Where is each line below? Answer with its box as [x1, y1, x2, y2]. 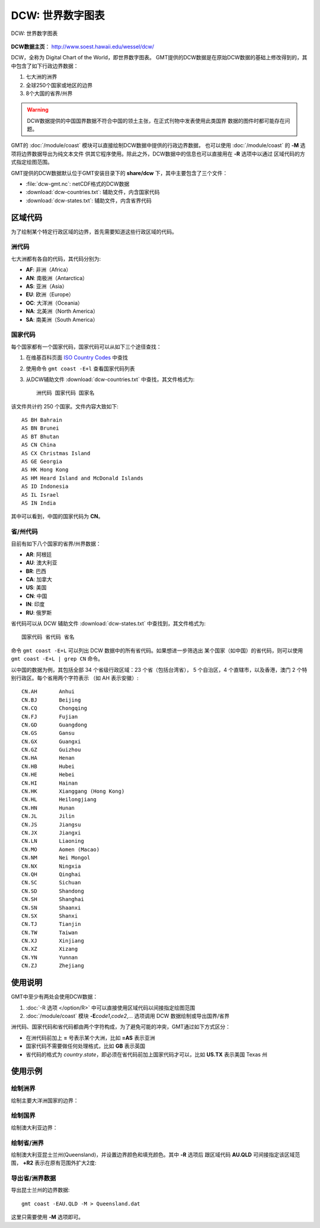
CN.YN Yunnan [21, 954, 78, 961]
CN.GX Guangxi [21, 738, 81, 745]
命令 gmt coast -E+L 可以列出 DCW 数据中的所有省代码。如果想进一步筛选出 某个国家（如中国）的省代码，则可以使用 [11, 647, 303, 654]
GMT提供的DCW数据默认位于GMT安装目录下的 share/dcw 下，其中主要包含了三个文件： [11, 169, 228, 176]
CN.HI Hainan [21, 779, 78, 786]
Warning [27, 106, 49, 113]
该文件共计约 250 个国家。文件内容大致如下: [11, 402, 119, 410]
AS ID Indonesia [21, 483, 69, 490]
